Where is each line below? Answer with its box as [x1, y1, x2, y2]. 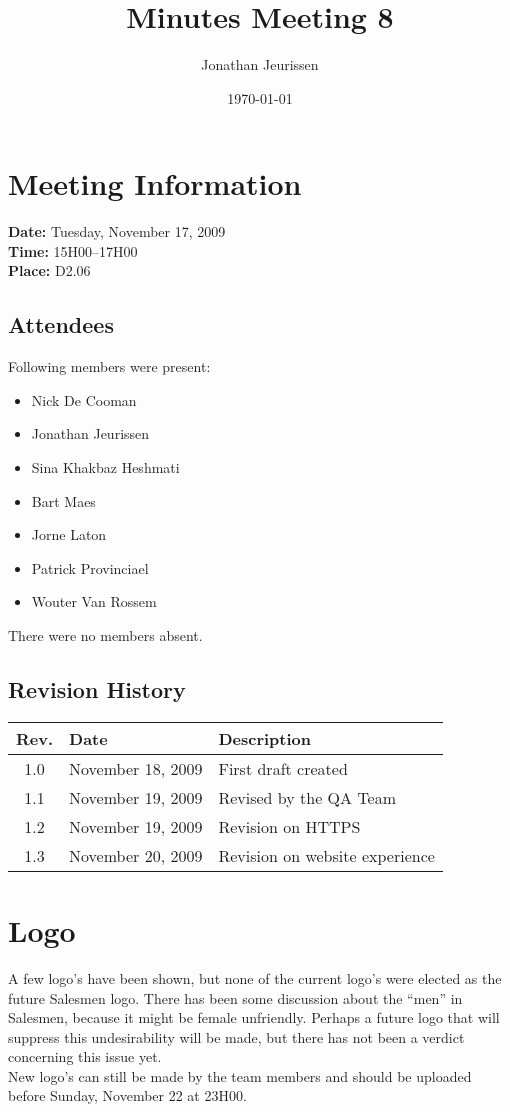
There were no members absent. [8, 624, 203, 645]
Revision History [8, 673, 186, 704]
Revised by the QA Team [218, 785, 397, 809]
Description [218, 726, 312, 750]
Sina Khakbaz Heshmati [31, 457, 180, 478]
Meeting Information [8, 163, 302, 204]
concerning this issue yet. [8, 1046, 162, 1067]
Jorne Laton [31, 524, 107, 545]
